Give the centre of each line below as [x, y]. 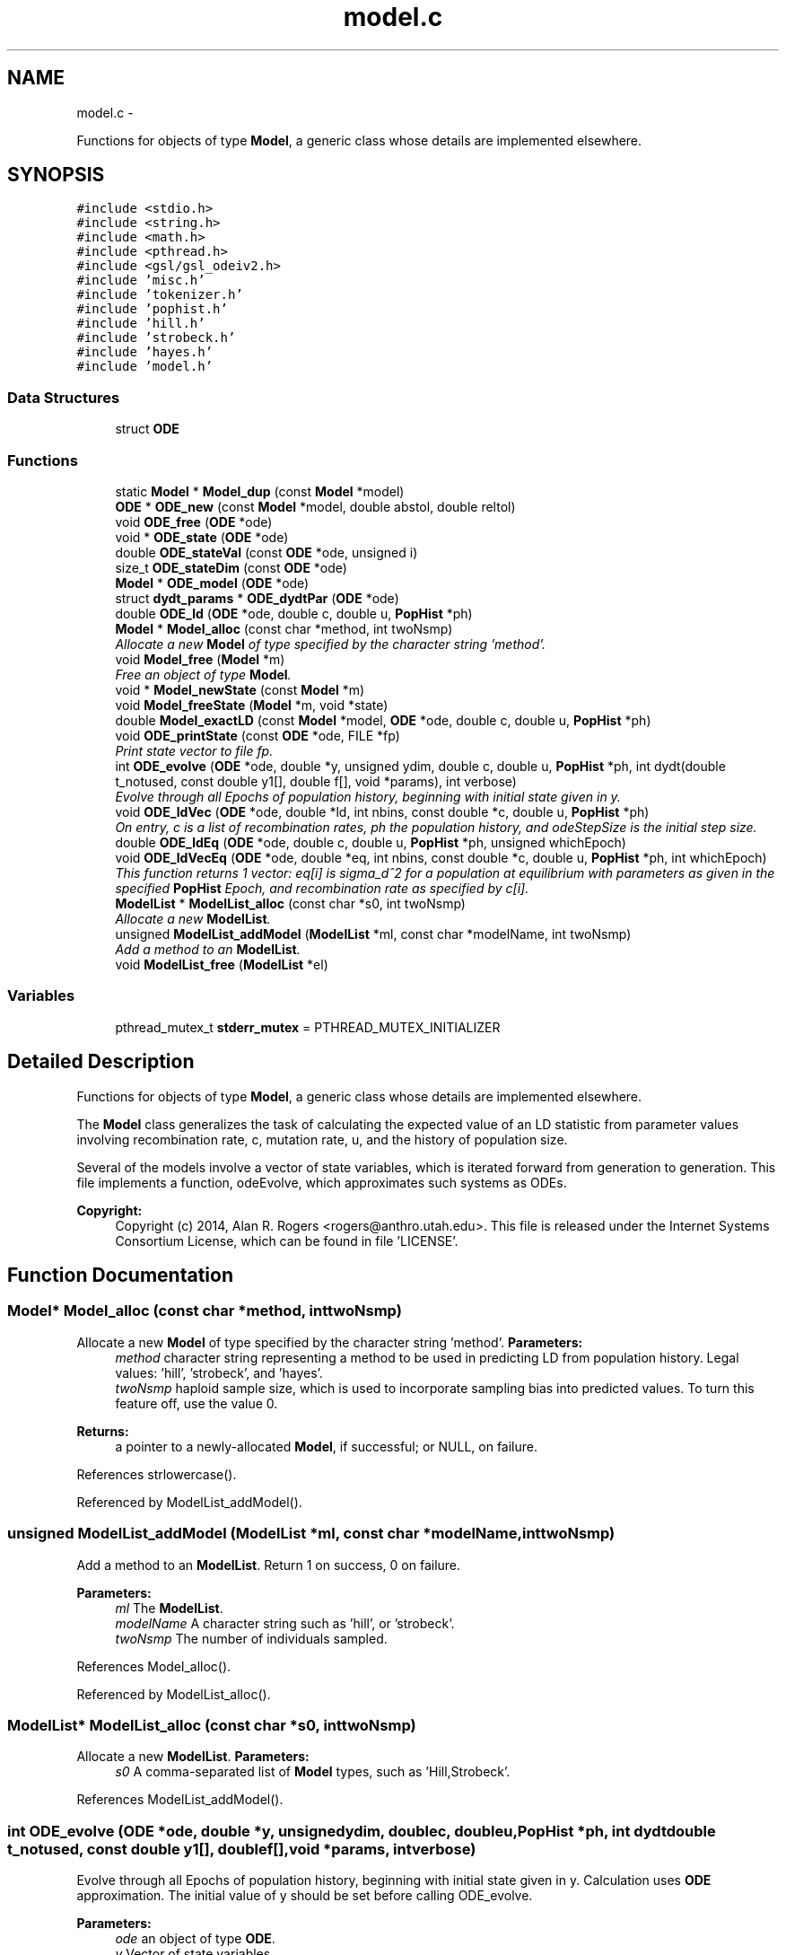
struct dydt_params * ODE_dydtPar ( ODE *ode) [257, 598]
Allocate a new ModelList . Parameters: [193, 1757]
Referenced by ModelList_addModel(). [189, 1502]
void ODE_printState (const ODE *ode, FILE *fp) [258, 735]
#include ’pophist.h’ [152, 309]
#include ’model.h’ [145, 367]
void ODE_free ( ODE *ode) [194, 522]
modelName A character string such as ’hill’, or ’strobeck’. [285, 1623]
